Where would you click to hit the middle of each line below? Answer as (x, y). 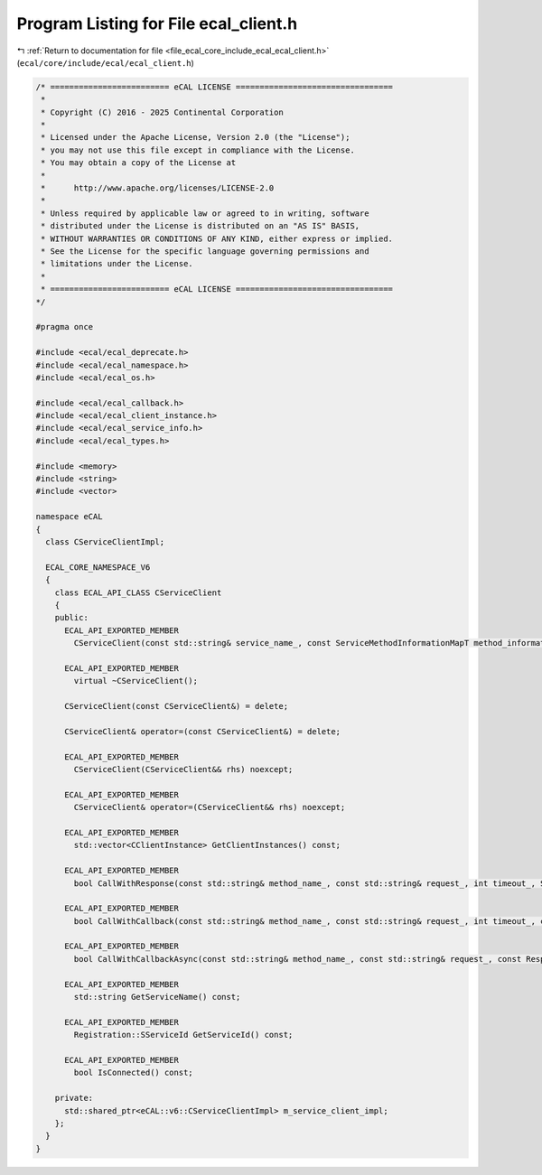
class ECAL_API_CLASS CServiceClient (138, 592)
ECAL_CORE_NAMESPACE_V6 (98, 567)
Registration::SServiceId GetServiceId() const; (183, 1035)
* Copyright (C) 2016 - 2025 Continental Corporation (162, 112)
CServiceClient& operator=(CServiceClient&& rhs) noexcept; (210, 807)
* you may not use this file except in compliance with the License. (198, 150)
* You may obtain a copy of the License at (139, 163)
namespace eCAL (69, 517)
